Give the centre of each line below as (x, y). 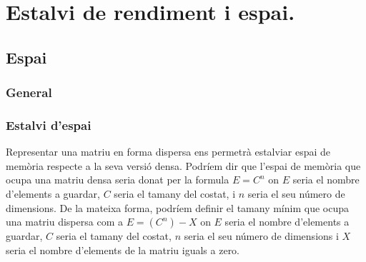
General (29, 92)
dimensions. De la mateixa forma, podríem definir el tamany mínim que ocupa (177, 207)
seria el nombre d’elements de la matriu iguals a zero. (123, 250)
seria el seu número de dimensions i (261, 236)
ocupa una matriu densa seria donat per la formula (118, 180)
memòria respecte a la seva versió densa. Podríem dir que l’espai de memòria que (183, 165)
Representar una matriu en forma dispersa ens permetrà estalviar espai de (168, 152)
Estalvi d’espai (49, 125)
